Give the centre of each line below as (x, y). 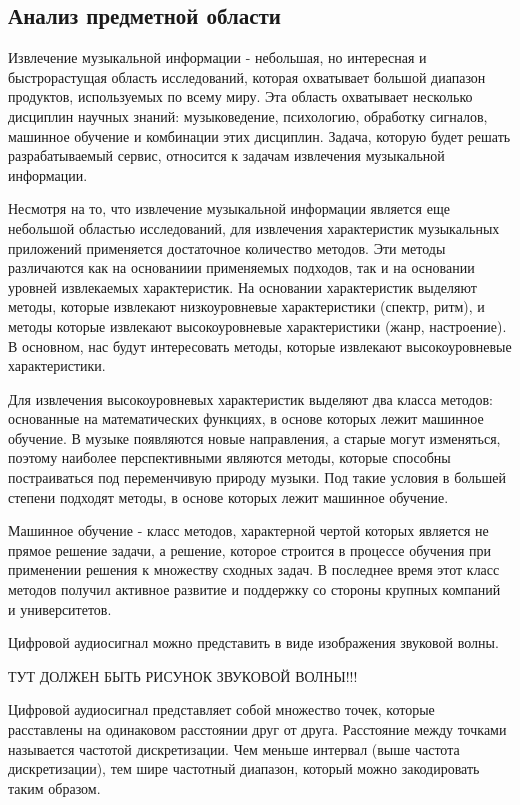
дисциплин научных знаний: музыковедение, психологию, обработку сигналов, (248, 115)
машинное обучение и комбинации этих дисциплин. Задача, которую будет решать (259, 135)
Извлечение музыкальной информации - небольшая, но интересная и (217, 57)
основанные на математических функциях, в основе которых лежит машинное (246, 418)
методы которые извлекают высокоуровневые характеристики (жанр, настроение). (257, 325)
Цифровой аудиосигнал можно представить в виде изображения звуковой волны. (253, 642)
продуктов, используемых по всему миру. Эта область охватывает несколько (240, 96)
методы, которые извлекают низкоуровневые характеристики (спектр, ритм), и (246, 306)
